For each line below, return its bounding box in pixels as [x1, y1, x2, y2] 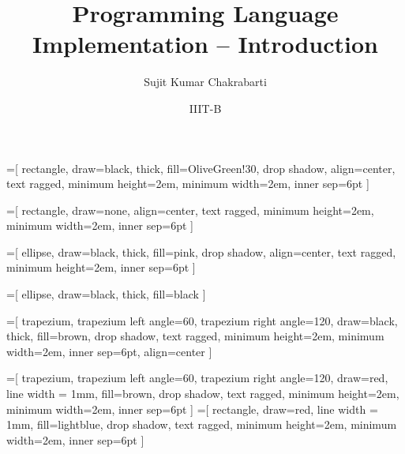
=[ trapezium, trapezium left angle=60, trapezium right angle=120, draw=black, [6, 312, 398, 328]
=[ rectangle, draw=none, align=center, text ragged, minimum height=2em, [6, 201, 374, 218]
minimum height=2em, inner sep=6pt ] [6, 259, 196, 276]
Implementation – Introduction [32, 28, 378, 60]
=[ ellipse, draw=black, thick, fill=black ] [6, 286, 206, 302]
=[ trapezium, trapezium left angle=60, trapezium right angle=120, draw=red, [6, 370, 388, 386]
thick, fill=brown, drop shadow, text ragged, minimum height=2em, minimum [6, 328, 384, 344]
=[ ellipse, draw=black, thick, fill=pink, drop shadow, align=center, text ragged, [6, 243, 396, 260]
